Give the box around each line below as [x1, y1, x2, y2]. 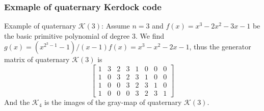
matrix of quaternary [4, 54, 70, 65]
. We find [136, 30, 165, 41]
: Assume [101, 20, 130, 31]
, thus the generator [189, 41, 251, 52]
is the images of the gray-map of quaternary [44, 97, 182, 107]
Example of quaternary [4, 20, 76, 31]
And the [4, 97, 30, 107]
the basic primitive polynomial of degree [4, 30, 130, 41]
